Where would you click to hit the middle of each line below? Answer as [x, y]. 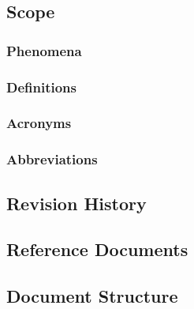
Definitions [41, 87]
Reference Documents [97, 249]
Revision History [76, 203]
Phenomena [44, 50]
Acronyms [39, 123]
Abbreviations [52, 159]
